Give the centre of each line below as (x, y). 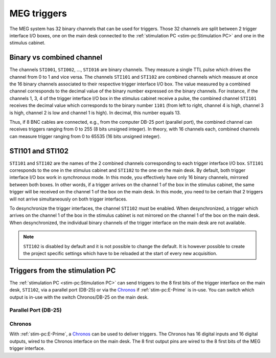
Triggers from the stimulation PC (63, 270)
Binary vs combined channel (56, 58)
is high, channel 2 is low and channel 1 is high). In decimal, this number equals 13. (95, 113)
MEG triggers (38, 13)
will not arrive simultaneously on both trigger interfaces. (68, 199)
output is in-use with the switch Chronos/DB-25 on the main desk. (79, 297)
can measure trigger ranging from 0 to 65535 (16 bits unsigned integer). (85, 136)
